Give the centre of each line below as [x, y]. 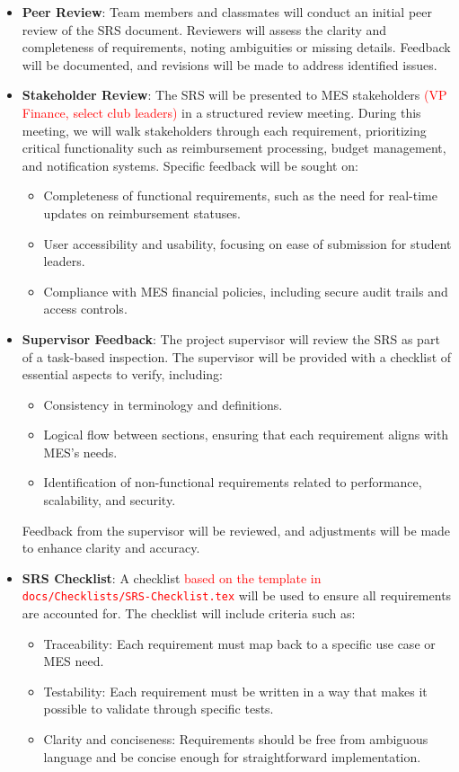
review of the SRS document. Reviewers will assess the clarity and [204, 29]
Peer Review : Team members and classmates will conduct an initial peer [227, 12]
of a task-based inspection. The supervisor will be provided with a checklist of [237, 356]
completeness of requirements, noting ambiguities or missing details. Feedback [236, 47]
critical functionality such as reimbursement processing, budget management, [234, 148]
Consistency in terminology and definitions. [163, 404]
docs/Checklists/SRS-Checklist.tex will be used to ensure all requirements [237, 595]
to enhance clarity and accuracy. [111, 548]
